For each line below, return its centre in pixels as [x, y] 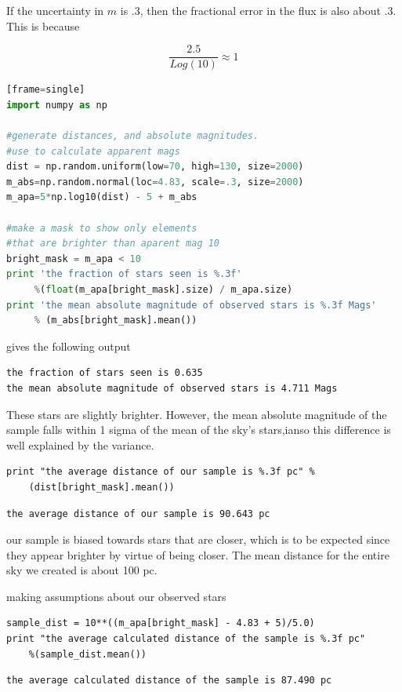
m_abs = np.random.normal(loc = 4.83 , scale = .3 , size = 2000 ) [155, 182]
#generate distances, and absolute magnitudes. [133, 136]
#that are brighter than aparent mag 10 [113, 244]
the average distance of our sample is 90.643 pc [138, 514]
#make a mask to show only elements [102, 228]
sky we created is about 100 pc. [82, 570]
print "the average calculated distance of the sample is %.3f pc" [186, 639]
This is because [43, 25]
